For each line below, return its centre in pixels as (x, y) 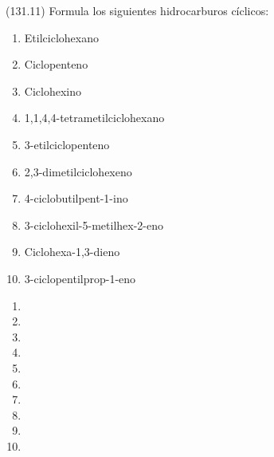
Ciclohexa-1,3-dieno (72, 252)
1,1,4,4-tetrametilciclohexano (94, 118)
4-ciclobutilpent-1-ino (76, 198)
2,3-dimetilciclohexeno (78, 171)
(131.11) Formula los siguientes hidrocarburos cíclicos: (137, 10)
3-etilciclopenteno (67, 144)
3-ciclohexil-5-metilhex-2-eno (94, 225)
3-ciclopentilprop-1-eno (80, 278)
